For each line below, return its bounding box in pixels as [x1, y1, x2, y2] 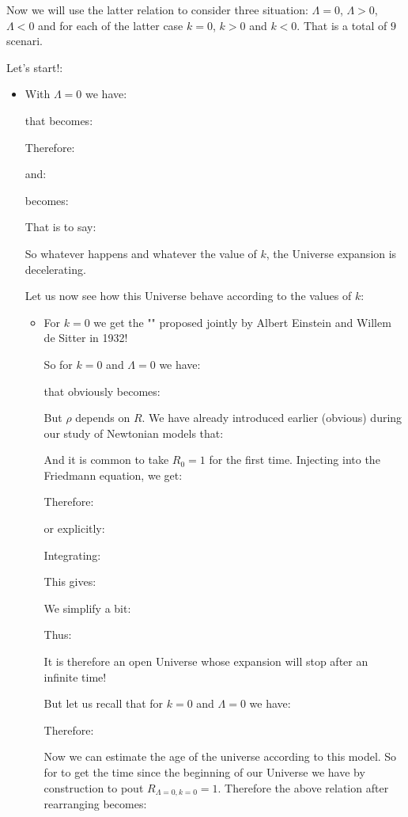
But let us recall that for [43, 695, 164, 712]
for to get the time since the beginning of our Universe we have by [43, 764, 365, 780]
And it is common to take [43, 451, 169, 468]
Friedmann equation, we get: [43, 466, 183, 483]
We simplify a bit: [43, 599, 131, 616]
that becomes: [25, 112, 93, 128]
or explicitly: [43, 520, 105, 537]
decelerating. [25, 260, 86, 277]
